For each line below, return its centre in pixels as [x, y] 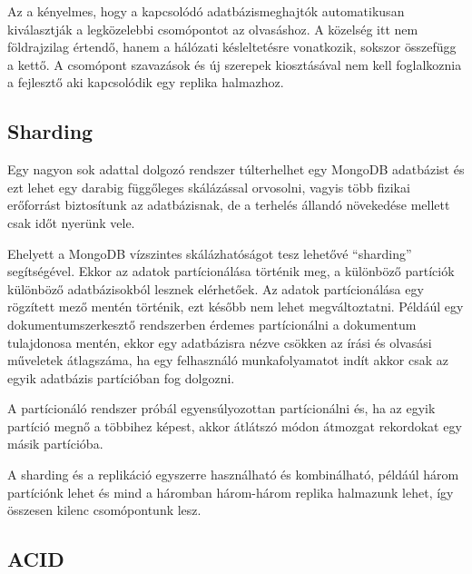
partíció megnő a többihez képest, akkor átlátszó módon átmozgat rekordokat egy [235, 426]
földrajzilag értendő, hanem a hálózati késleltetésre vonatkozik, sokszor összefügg [232, 47]
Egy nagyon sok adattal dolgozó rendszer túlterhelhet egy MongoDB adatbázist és [236, 169]
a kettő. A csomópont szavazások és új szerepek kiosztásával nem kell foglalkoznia [235, 64]
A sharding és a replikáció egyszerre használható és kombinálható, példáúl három [233, 475]
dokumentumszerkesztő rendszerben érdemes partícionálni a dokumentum [212, 324]
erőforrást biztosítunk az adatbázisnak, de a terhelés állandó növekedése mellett [229, 205]
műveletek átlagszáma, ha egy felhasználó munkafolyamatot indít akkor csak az [228, 360]
